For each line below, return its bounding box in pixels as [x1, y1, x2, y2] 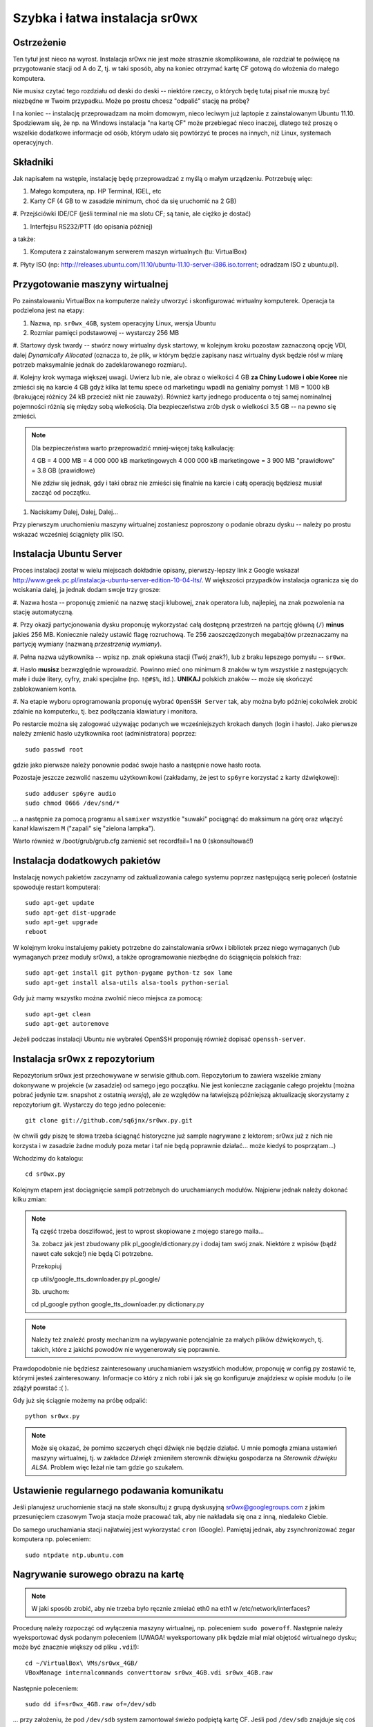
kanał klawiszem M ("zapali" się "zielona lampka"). [12, 824, 155, 832]
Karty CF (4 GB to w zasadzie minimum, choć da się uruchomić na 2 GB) [30, 197, 237, 205]
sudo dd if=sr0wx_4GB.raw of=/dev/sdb [25, 1700, 157, 1708]
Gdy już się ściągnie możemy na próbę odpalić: [12, 1396, 148, 1405]
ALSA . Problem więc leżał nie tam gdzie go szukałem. [31, 1463, 184, 1471]
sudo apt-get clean [25, 1010, 91, 1018]
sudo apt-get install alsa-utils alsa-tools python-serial [25, 978, 229, 986]
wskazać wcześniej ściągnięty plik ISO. [12, 530, 124, 538]
